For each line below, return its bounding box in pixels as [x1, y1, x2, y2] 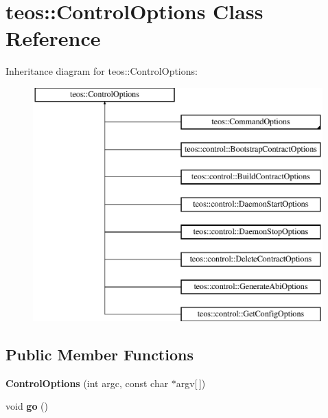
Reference [5, 24, 101, 52]
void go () [5, 399, 49, 413]
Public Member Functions [5, 344, 194, 365]
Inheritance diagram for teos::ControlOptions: [5, 64, 198, 78]
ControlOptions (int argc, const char [5, 375, 169, 390]
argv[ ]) [176, 375, 206, 390]
